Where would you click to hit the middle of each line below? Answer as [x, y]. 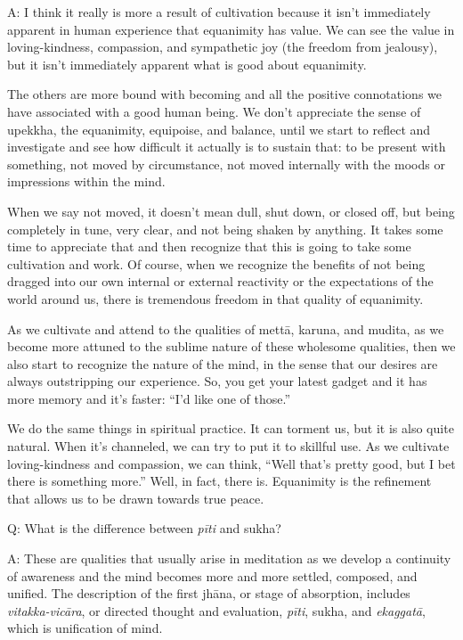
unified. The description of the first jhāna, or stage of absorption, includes [209, 593]
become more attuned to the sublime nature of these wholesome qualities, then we [231, 346]
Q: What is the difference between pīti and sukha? [144, 528]
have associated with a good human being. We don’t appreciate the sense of [214, 111]
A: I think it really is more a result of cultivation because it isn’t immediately [219, 12]
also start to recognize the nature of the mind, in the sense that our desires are [223, 363]
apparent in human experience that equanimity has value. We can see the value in [231, 29]
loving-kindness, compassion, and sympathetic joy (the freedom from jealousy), [223, 47]
